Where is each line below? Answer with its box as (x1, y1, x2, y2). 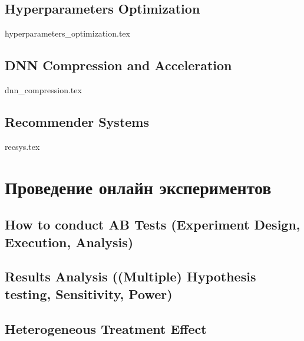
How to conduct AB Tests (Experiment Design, (5, 215, 300, 234)
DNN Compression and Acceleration (5, 56, 232, 74)
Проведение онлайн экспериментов (5, 175, 272, 199)
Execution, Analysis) (5, 232, 134, 251)
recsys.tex (5, 140, 40, 152)
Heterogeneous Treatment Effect (5, 319, 207, 337)
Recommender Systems (5, 112, 150, 130)
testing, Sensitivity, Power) (5, 284, 173, 303)
